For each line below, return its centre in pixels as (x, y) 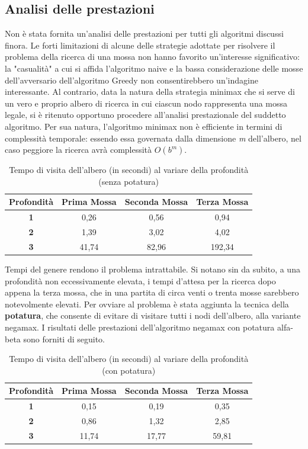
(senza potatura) (129, 181)
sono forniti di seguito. (64, 339)
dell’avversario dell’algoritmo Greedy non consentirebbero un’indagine (131, 80)
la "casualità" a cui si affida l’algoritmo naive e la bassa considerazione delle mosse (154, 68)
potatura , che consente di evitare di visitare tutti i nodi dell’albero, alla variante (153, 315)
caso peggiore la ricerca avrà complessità (78, 150)
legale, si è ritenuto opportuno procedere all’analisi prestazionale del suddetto (145, 115)
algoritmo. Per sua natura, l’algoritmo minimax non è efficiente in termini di (144, 126)
